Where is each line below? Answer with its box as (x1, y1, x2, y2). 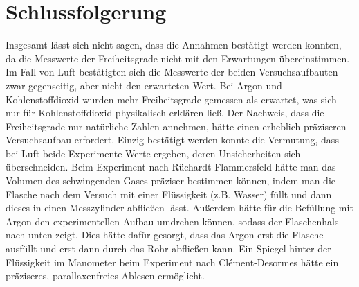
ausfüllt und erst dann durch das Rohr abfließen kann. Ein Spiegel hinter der (6, 241, 331, 256)
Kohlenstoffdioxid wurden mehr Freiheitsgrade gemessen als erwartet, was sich (6, 92, 337, 106)
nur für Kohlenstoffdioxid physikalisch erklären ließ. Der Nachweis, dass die (6, 105, 324, 120)
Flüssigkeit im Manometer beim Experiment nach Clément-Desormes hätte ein (6, 254, 339, 269)
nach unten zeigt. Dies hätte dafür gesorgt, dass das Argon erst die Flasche (6, 227, 324, 242)
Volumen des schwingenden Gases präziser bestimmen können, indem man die (6, 173, 335, 188)
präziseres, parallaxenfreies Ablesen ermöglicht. (6, 268, 205, 283)
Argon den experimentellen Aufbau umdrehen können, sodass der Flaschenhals (6, 214, 339, 228)
